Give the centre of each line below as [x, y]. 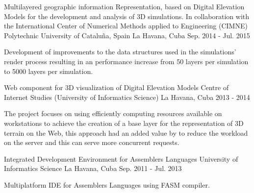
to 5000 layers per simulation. [49, 71]
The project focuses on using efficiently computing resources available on [113, 113]
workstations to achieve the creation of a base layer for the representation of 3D [124, 123]
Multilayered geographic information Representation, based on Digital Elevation [124, 6]
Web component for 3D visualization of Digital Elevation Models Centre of [116, 87]
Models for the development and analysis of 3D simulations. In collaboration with [127, 16]
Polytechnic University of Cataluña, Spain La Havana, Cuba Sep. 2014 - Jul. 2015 [127, 35]
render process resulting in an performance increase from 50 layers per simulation [126, 61]
